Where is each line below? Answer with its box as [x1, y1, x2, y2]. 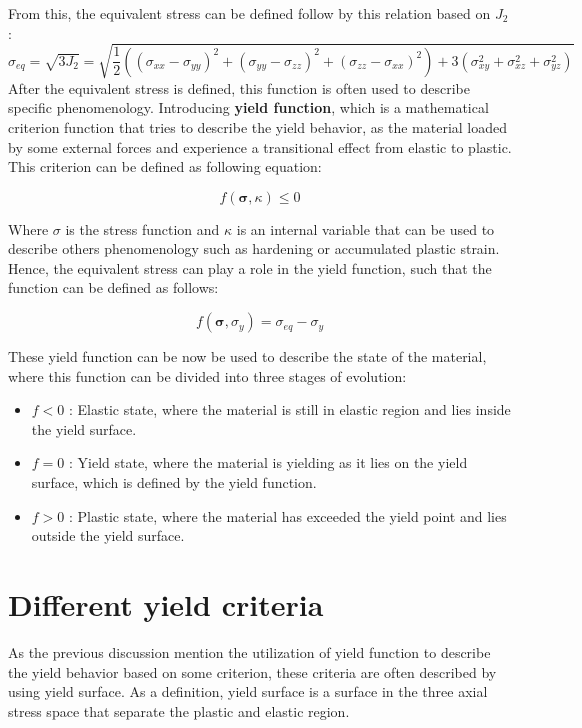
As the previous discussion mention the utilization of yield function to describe [8, 641, 491, 662]
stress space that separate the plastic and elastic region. [8, 700, 350, 721]
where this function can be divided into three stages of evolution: [8, 365, 407, 386]
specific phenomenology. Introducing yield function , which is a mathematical [8, 97, 489, 118]
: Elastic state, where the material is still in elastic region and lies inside [68, 399, 511, 420]
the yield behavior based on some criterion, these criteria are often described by [8, 661, 497, 682]
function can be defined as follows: [8, 277, 219, 298]
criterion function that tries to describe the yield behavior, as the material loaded [8, 116, 508, 137]
